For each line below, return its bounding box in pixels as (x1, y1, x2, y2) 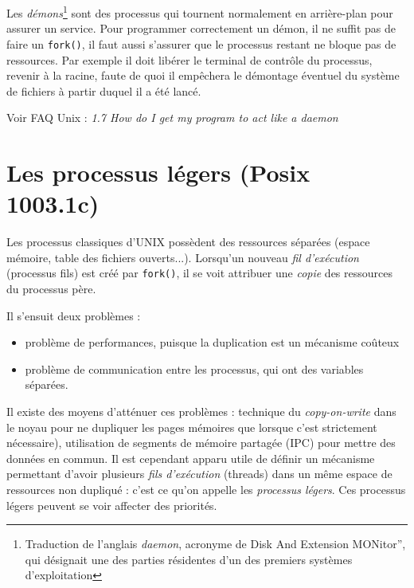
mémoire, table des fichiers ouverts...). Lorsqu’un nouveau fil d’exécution (6, 249, 359, 265)
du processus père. (6, 280, 96, 297)
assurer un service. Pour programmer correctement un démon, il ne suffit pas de (6, 20, 396, 37)
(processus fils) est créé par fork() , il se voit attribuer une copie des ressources (6, 265, 393, 281)
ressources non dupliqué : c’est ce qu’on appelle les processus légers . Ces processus (6, 480, 406, 497)
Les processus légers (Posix (6, 156, 310, 189)
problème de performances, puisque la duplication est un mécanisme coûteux (25, 334, 400, 351)
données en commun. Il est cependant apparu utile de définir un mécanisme (6, 449, 375, 466)
